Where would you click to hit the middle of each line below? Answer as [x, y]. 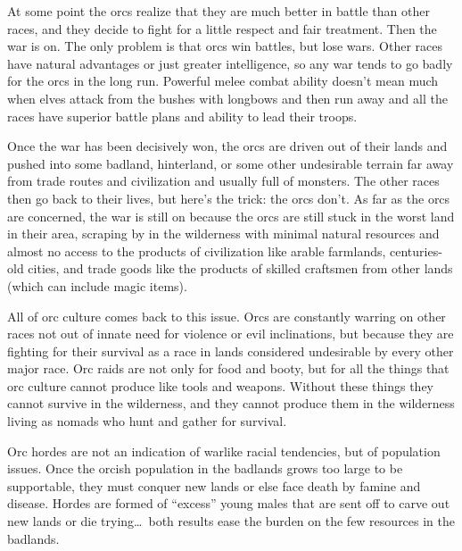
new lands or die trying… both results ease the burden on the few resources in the [231, 521]
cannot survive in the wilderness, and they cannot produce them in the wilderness [231, 403]
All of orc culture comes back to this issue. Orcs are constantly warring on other [227, 316]
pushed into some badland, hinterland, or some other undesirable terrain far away [231, 163]
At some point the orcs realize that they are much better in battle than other [219, 11]
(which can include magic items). [97, 285]
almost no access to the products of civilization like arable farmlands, [197, 250]
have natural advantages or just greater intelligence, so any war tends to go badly [230, 63]
